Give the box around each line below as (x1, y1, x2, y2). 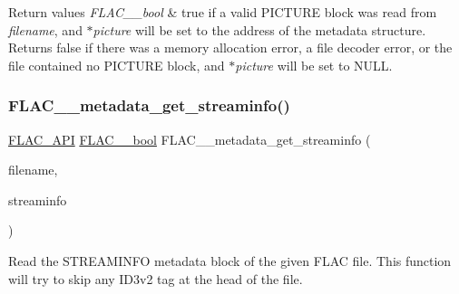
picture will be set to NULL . (235, 55, 393, 74)
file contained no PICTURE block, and (8, 55, 225, 74)
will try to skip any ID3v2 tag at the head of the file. (8, 269, 303, 288)
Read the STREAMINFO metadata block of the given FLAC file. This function (8, 251, 452, 270)
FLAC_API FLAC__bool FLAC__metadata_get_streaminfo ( (8, 129, 371, 148)
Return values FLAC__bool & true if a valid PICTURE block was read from (8, 3, 437, 21)
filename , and (8, 20, 83, 39)
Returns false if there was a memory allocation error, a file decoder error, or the (8, 38, 453, 57)
